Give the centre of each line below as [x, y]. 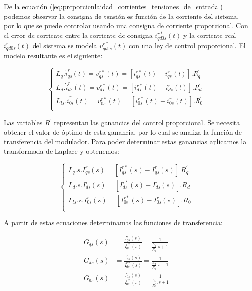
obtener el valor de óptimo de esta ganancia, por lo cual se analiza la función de [123, 132]
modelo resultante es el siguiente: [53, 55]
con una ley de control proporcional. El [187, 45]
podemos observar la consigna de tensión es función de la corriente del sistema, [122, 16]
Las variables [23, 122]
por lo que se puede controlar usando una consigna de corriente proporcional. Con [126, 26]
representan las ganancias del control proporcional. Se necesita [147, 122]
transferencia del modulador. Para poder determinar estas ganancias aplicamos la [125, 141]
